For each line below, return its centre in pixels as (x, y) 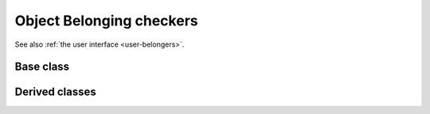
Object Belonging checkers (106, 21)
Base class (42, 67)
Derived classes (55, 92)
